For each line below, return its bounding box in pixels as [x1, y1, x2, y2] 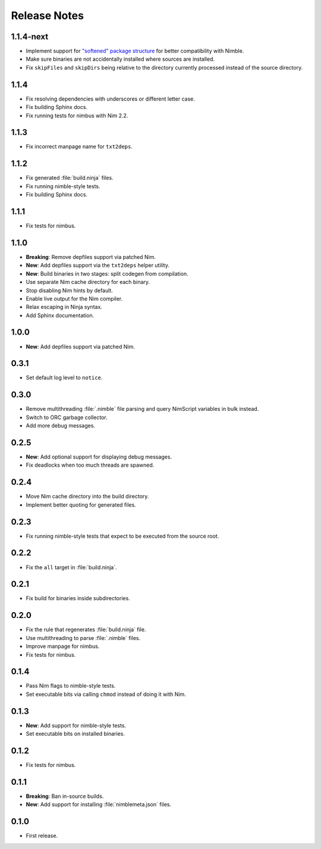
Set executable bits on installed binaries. [26, 730, 125, 738]
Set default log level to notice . [26, 374, 103, 381]
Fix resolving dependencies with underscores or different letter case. [26, 95, 196, 102]
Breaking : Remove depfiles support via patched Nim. [26, 253, 156, 260]
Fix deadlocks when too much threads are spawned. [26, 461, 155, 469]
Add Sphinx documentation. [26, 311, 95, 319]
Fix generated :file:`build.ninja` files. [26, 174, 114, 182]
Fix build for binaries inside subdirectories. [26, 595, 130, 602]
